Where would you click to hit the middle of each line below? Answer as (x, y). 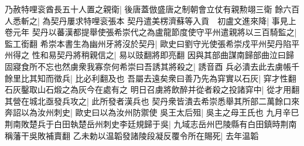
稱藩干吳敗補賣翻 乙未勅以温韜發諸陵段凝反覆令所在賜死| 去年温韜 (132, 135)
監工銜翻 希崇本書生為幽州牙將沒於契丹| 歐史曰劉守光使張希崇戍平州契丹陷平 (152, 43)
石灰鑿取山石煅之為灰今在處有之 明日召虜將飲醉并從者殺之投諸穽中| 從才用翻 (152, 89)
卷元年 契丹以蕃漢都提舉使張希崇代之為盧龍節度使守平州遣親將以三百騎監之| (151, 32)
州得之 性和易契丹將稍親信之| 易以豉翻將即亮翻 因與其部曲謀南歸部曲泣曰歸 (149, 55)
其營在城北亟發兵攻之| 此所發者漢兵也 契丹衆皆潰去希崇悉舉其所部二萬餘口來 (152, 101)
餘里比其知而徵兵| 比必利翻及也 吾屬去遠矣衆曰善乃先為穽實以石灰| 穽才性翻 (151, 78)
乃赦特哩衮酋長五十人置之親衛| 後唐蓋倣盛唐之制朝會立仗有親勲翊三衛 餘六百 (152, 9)
